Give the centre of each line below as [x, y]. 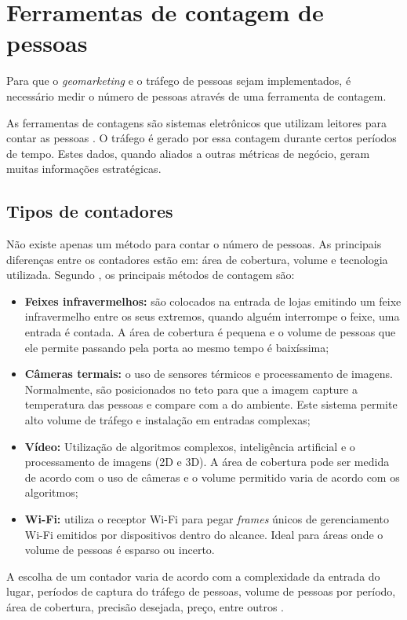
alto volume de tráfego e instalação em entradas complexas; [167, 420]
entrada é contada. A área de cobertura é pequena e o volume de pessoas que [210, 332]
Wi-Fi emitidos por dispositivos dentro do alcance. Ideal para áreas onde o [204, 534]
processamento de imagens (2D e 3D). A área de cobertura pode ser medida [207, 462]
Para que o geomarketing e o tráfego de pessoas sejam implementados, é [179, 81]
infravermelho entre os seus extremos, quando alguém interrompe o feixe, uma [212, 316]
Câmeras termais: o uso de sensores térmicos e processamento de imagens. [209, 374]
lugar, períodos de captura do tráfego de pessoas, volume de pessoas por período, [201, 591]
